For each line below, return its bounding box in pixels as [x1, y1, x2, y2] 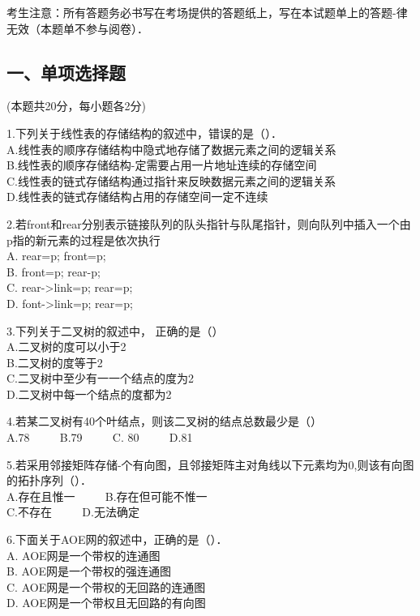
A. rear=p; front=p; [6, 247, 106, 264]
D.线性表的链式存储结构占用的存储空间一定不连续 [6, 188, 268, 205]
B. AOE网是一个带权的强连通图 [6, 563, 171, 580]
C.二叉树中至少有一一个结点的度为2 [6, 370, 194, 387]
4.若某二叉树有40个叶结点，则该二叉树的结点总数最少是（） [6, 413, 322, 430]
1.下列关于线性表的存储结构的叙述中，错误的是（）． [6, 124, 282, 141]
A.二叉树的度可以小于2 [6, 338, 126, 355]
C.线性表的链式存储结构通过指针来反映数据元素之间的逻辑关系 [6, 172, 336, 189]
